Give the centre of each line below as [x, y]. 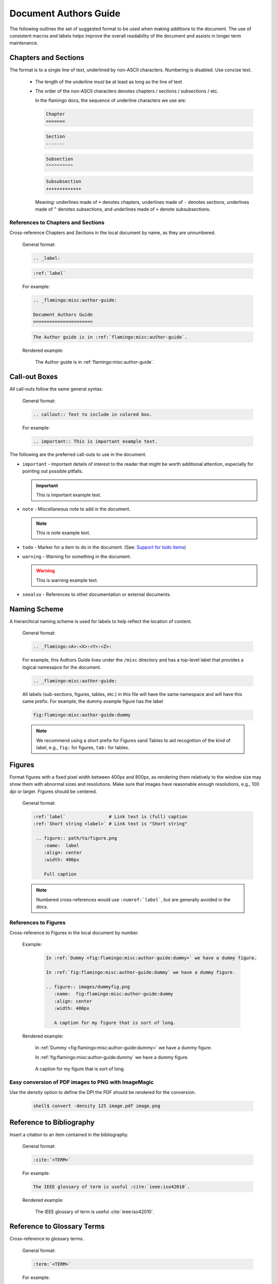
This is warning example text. [67, 580]
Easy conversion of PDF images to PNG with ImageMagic [82, 1082]
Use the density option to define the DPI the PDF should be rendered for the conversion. [103, 1092]
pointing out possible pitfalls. [53, 471]
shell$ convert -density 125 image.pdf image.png [97, 1106]
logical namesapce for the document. [62, 667]
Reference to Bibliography [52, 1122]
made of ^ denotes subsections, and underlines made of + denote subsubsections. [123, 209]
